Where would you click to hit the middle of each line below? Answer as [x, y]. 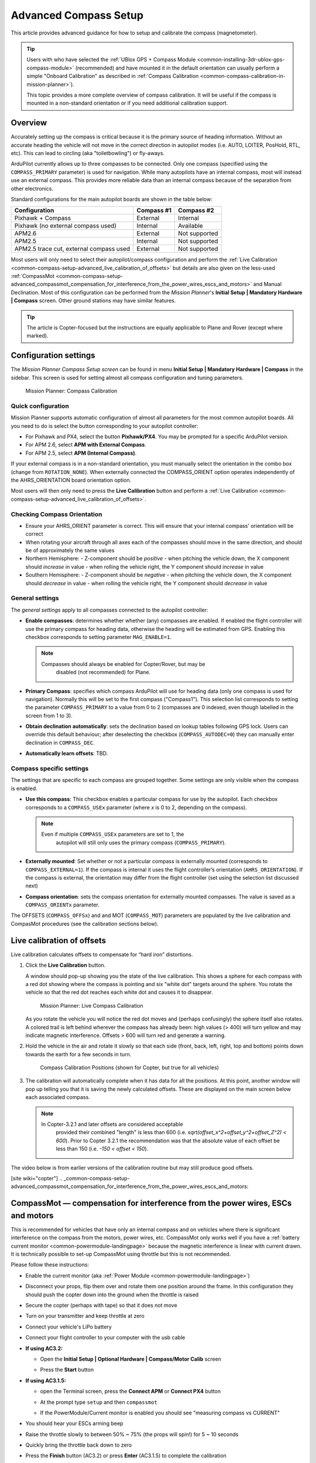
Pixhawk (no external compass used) [66, 226]
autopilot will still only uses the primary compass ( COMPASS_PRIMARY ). [141, 842]
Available [190, 226]
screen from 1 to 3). [49, 715]
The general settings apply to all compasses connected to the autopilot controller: [109, 610]
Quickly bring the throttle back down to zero [78, 1445]
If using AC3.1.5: [46, 1380]
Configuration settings [53, 356]
